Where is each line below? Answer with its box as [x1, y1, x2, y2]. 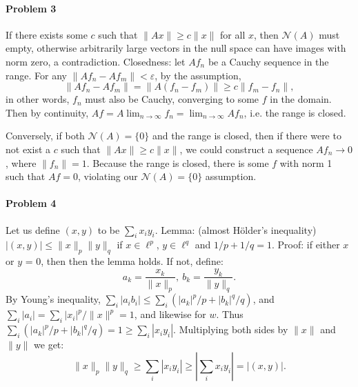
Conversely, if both [6, 128, 85, 143]
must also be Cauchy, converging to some [85, 92, 259, 106]
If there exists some [6, 27, 88, 41]
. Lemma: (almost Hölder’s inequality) [155, 222, 317, 237]
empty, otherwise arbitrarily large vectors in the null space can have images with [6, 41, 346, 55]
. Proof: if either [271, 237, 340, 252]
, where [6, 155, 37, 170]
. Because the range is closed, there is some [86, 155, 269, 170]
